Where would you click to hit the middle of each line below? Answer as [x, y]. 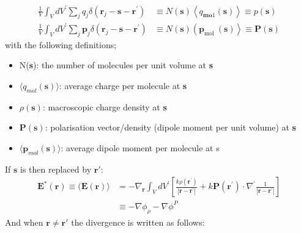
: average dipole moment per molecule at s [140, 147]
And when [24, 222]
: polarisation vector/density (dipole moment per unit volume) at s [170, 127]
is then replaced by [56, 169]
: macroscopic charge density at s [105, 106]
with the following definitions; [61, 44]
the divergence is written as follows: [138, 222]
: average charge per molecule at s [123, 85]
